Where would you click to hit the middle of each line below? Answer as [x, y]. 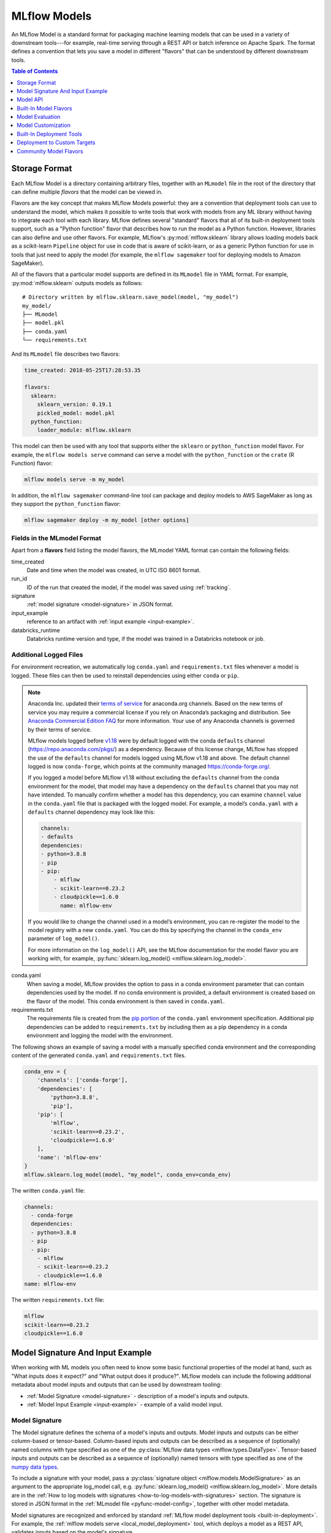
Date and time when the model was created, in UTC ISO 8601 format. [114, 570]
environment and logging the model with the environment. [100, 1036]
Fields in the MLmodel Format [56, 538]
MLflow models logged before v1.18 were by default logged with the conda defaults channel [146, 740]
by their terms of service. [60, 729]
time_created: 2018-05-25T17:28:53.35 [82, 370]
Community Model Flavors [50, 151]
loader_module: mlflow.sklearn [84, 430]
